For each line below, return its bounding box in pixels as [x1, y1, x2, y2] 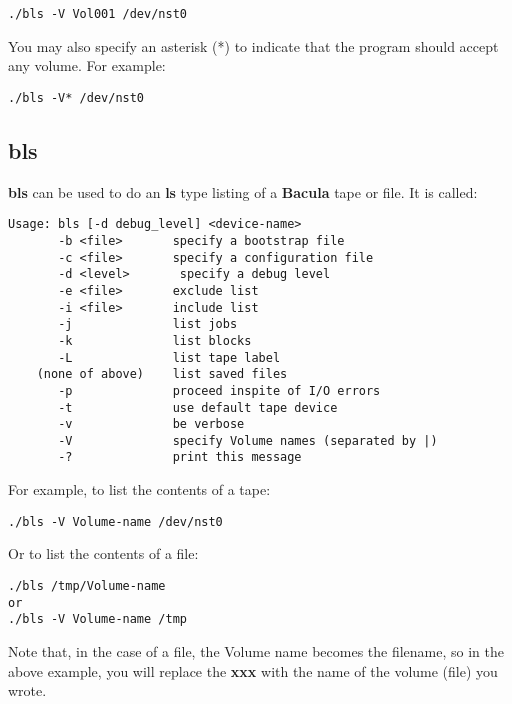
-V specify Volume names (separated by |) [58, 433, 438, 448]
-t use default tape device [58, 400, 338, 415]
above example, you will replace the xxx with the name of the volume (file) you [8, 660, 498, 681]
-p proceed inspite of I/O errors [58, 383, 381, 398]
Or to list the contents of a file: [8, 543, 199, 564]
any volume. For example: [8, 55, 166, 76]
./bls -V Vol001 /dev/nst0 [8, 7, 187, 21]
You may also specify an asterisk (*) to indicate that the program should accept [8, 35, 499, 56]
